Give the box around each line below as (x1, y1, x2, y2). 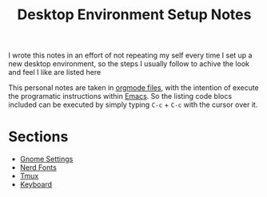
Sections (8, 128, 69, 146)
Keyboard (19, 179, 53, 189)
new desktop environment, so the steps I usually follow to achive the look (8, 59, 250, 69)
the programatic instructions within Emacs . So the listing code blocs (8, 92, 233, 101)
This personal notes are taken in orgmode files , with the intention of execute (8, 83, 260, 93)
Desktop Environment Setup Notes (17, 6, 252, 24)
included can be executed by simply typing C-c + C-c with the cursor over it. (8, 100, 258, 109)
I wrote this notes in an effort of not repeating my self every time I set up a (8, 50, 253, 61)
